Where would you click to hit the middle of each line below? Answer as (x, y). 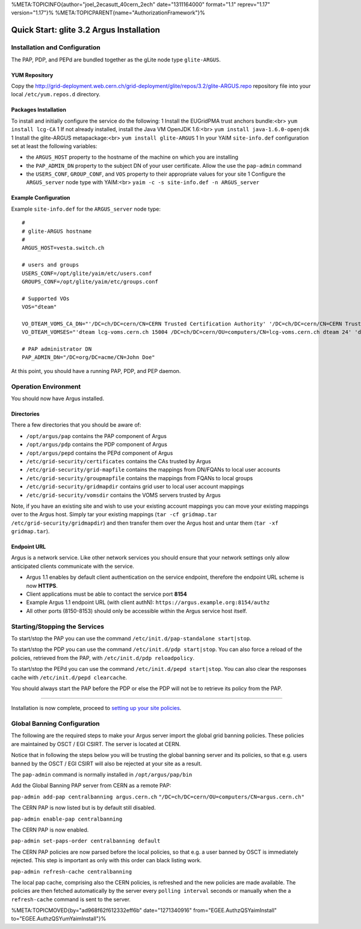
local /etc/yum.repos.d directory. (56, 94)
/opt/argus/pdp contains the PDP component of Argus (97, 445)
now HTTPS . (42, 585)
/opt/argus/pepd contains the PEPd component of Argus (100, 453)
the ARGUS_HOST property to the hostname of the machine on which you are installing (132, 157)
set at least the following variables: (54, 146)
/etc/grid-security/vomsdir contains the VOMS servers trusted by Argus (123, 495)
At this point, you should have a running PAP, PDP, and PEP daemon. (96, 371)
